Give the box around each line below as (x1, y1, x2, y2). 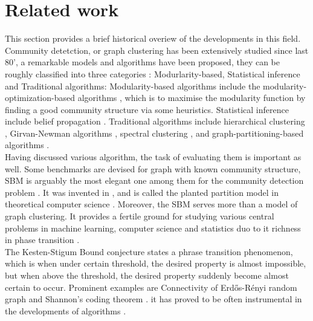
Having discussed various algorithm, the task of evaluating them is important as (5, 151, 302, 163)
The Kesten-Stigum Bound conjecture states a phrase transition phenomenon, (5, 245, 293, 258)
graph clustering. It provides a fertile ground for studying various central (5, 210, 274, 222)
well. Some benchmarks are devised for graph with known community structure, (5, 162, 301, 175)
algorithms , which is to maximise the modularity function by (77, 91, 306, 104)
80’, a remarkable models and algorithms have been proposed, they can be (5, 56, 280, 68)
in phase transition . (5, 233, 80, 246)
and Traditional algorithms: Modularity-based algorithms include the (5, 79, 260, 92)
